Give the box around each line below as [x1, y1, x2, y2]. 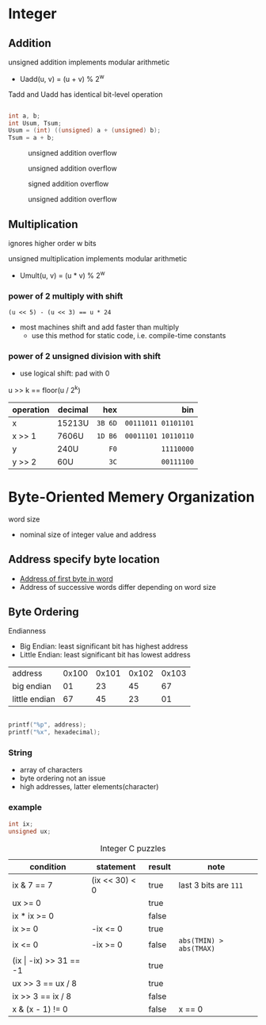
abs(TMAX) [178, 944, 215, 953]
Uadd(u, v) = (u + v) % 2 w [19, 73, 104, 83]
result [148, 861, 172, 872]
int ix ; [8, 819, 34, 828]
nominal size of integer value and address [19, 530, 157, 539]
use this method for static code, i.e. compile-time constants [31, 330, 226, 340]
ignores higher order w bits [8, 238, 97, 248]
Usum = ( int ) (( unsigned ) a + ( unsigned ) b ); [8, 126, 161, 135]
